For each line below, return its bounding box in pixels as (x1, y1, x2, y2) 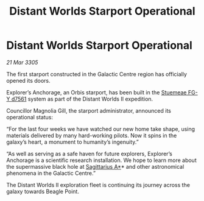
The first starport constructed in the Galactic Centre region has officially (6, 70, 188, 77)
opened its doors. (6, 77, 51, 84)
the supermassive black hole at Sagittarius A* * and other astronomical (6, 163, 185, 170)
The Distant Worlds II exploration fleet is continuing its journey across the (6, 181, 191, 188)
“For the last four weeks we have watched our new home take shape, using (6, 125, 195, 132)
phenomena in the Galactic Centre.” (6, 169, 96, 177)
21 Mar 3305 (6, 58, 38, 66)
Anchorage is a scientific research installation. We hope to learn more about (6, 157, 197, 164)
